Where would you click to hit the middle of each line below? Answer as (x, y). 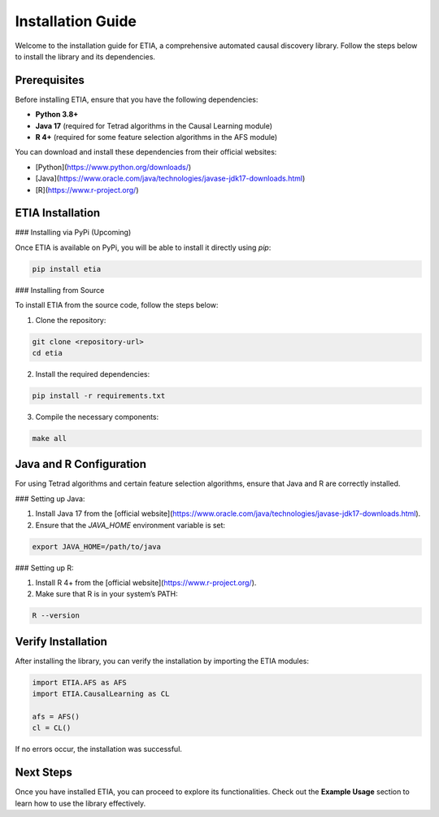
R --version (56, 616)
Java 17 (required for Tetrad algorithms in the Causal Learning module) (154, 125)
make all (50, 438)
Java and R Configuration (80, 464)
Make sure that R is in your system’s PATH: (106, 594)
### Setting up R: (44, 568)
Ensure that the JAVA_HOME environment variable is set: (130, 525)
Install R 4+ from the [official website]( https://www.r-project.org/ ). (146, 583)
